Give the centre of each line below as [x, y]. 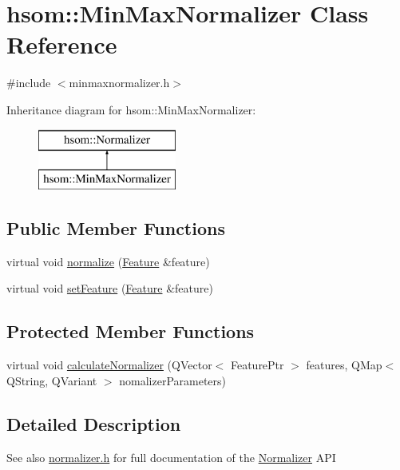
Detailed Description [94, 423]
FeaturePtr [257, 365]
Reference [62, 44]
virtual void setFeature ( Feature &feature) [110, 288]
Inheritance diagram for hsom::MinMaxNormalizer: [131, 109]
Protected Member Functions [131, 331]
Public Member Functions [116, 228]
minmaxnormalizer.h [119, 83]
